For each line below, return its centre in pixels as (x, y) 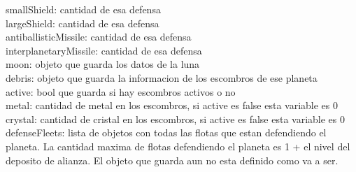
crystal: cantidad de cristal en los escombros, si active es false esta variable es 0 (175, 119)
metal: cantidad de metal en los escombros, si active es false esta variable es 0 (172, 105)
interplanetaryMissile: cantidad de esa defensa (104, 50)
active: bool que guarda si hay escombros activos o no (121, 91)
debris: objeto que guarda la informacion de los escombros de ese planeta (162, 77)
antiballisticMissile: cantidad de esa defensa (99, 37)
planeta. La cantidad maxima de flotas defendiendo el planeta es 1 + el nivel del (178, 146)
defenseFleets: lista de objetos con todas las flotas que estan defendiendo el (166, 132)
